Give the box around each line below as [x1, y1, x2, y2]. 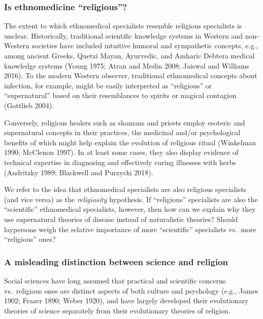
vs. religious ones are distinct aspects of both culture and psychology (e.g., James [4, 285, 258, 296]
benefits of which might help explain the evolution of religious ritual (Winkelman [4, 137, 256, 147]
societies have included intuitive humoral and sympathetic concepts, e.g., [31, 40, 258, 51]
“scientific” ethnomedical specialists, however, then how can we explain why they [4, 204, 256, 214]
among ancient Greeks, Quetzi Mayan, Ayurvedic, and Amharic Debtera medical [4, 50, 255, 60]
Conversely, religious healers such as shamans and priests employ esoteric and [4, 117, 245, 127]
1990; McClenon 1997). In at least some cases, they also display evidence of [4, 147, 239, 157]
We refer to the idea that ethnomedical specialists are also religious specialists [4, 184, 247, 195]
